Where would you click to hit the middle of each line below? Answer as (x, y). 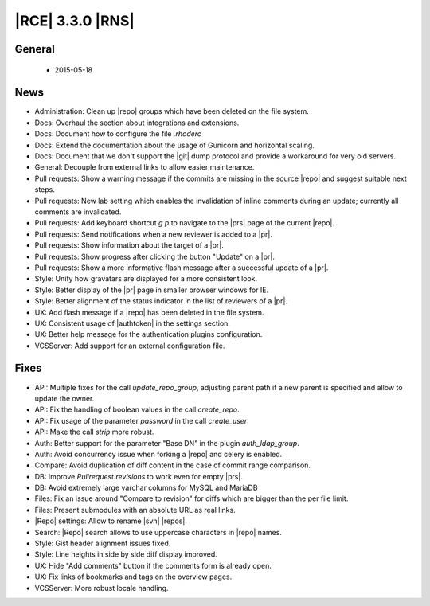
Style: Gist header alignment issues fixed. (103, 543)
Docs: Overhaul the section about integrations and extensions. (137, 123)
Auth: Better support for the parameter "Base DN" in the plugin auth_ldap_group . (167, 443)
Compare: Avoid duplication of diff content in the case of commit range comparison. (172, 465)
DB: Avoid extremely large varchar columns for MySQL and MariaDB (146, 488)
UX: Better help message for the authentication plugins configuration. (149, 334)
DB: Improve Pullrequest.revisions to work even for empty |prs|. (139, 476)
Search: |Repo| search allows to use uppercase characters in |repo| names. (158, 532)
